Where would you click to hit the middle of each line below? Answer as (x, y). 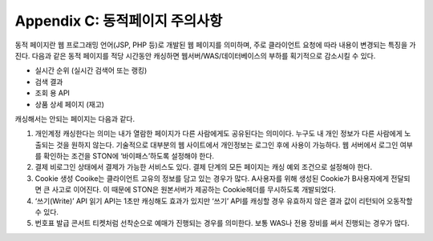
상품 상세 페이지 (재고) (69, 104)
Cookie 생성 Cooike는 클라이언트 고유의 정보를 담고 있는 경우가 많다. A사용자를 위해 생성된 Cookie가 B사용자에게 (212, 178)
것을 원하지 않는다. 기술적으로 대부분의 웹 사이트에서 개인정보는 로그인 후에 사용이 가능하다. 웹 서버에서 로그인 (227, 145)
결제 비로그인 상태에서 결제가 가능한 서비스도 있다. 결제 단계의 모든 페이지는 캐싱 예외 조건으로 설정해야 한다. (204, 167)
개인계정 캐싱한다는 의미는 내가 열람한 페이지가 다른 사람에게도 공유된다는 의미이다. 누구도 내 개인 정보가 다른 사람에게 (219, 134)
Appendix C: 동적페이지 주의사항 (119, 21)
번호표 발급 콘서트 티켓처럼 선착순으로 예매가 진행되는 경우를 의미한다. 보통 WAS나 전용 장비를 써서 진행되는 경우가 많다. (222, 223)
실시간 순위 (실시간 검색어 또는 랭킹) (91, 70)
